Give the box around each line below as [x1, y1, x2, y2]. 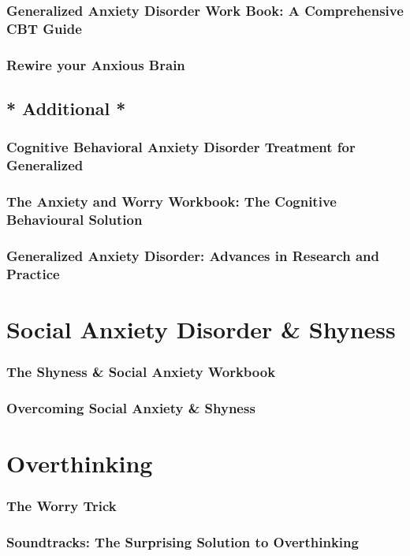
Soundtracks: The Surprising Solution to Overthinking [6, 532, 359, 551]
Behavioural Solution [6, 210, 143, 229]
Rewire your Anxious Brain [6, 54, 185, 74]
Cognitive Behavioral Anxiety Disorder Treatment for [6, 137, 356, 157]
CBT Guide [6, 18, 82, 38]
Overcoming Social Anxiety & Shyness [6, 397, 255, 417]
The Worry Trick [6, 496, 117, 516]
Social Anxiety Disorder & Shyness [6, 312, 396, 345]
